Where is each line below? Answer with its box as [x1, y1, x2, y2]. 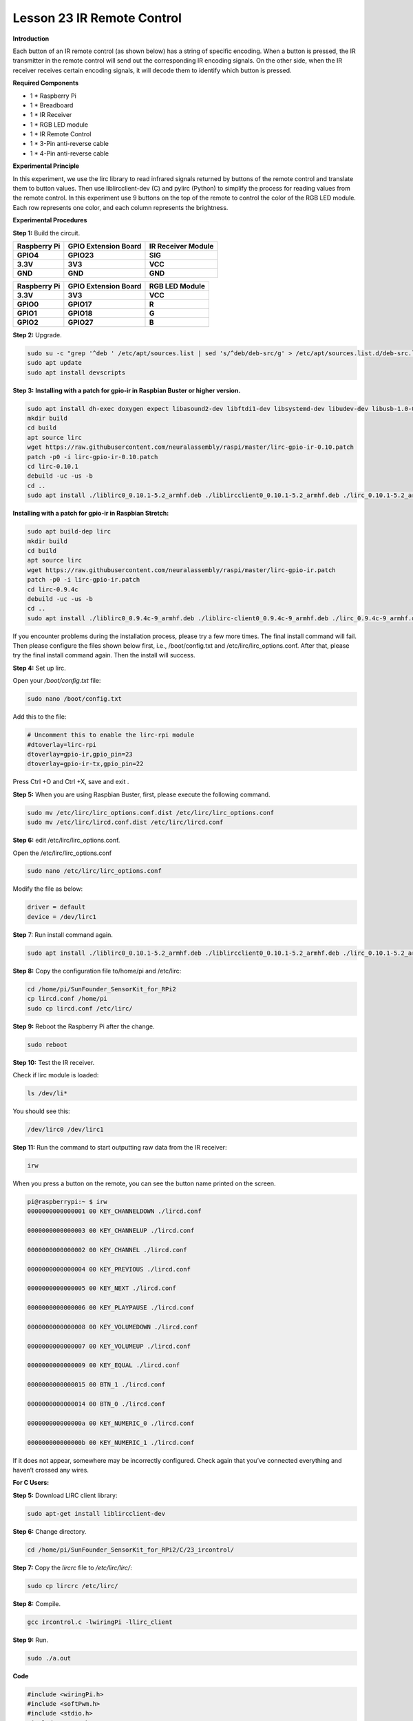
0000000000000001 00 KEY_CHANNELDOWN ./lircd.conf [27, 1207, 202, 1215]
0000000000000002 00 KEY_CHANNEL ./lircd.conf [27, 1246, 187, 1254]
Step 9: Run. [12, 1636, 48, 1644]
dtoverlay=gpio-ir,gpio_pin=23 [27, 750, 134, 758]
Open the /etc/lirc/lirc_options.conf [12, 849, 112, 857]
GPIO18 [67, 308, 93, 318]
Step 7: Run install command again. [12, 930, 114, 939]
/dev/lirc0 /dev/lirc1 [27, 1126, 104, 1133]
